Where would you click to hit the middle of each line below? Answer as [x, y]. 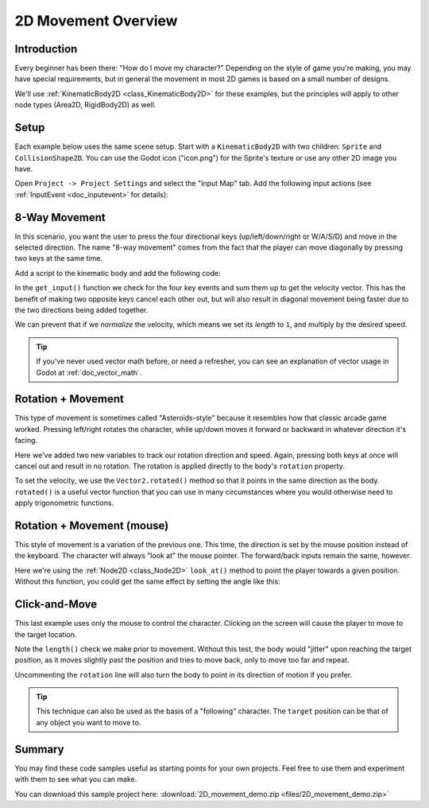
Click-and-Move [56, 604]
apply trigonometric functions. [64, 503]
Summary [39, 749]
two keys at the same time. [59, 258]
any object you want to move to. [89, 722]
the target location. [46, 634]
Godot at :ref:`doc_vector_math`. [89, 372]
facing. [26, 441]
